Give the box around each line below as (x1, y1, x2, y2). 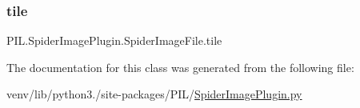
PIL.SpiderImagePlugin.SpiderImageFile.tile (6, 32, 222, 49)
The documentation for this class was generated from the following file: (6, 58, 354, 75)
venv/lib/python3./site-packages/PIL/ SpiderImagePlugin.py (6, 86, 302, 102)
